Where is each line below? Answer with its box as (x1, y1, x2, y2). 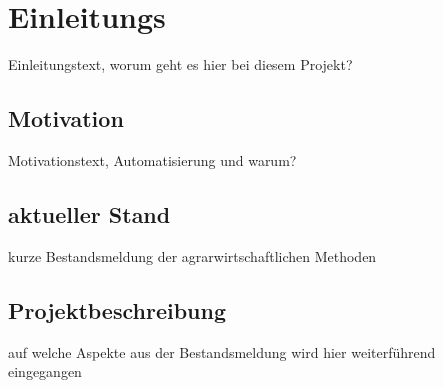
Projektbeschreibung (8, 294, 227, 325)
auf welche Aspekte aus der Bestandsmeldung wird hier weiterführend (8, 341, 436, 362)
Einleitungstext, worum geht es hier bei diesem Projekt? (8, 54, 353, 75)
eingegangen (8, 361, 82, 382)
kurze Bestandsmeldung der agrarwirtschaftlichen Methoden (8, 245, 377, 266)
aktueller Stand (8, 198, 171, 229)
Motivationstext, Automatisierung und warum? (8, 149, 297, 170)
